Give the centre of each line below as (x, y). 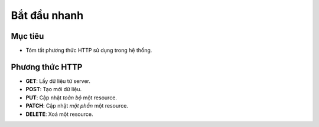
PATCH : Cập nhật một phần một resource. (77, 106)
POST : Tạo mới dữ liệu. (54, 89)
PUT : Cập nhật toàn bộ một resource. (71, 98)
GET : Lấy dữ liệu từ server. (58, 81)
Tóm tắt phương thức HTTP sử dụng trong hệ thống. (89, 51)
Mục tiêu (27, 36)
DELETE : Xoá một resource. (60, 114)
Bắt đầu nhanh (47, 15)
